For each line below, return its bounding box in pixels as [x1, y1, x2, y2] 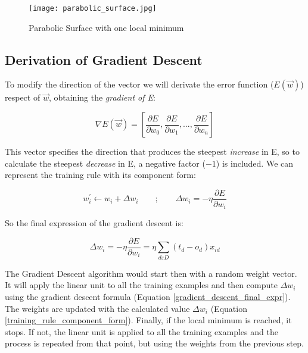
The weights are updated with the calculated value [5, 302, 190, 314]
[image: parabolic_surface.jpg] [29, 4, 157, 13]
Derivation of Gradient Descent [5, 50, 203, 68]
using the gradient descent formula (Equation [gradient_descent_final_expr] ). [5, 290, 291, 302]
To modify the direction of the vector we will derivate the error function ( [5, 78, 274, 90]
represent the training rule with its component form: [5, 168, 196, 181]
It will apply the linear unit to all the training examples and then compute [5, 279, 278, 291]
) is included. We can [216, 157, 294, 169]
